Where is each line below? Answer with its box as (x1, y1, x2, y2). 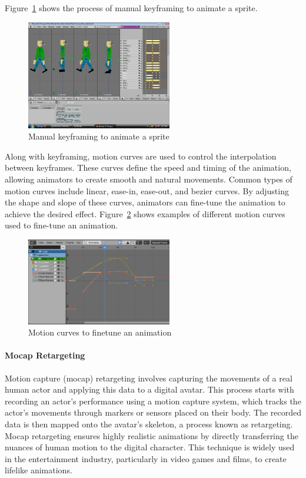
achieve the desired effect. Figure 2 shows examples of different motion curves (5, 207, 285, 220)
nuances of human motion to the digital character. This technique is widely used (5, 441, 295, 453)
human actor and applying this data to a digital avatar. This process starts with (5, 383, 294, 396)
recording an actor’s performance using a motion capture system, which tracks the (5, 394, 301, 407)
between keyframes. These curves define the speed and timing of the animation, (5, 161, 291, 174)
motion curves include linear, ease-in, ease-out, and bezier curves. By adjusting (5, 184, 289, 197)
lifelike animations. (5, 464, 72, 476)
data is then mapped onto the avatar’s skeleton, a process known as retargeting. (5, 418, 293, 430)
